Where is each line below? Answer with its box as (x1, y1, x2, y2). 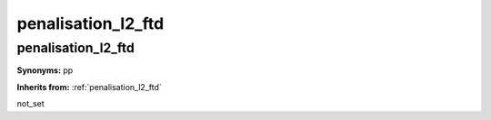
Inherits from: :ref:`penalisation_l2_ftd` (16, 81, 163, 92)
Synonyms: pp (16, 65, 74, 76)
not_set (16, 98, 45, 109)
